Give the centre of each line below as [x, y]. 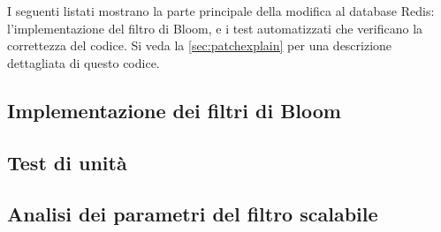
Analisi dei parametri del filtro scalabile [193, 214]
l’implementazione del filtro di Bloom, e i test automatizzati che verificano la [215, 28]
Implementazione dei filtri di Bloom [174, 110]
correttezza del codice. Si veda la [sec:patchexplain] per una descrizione [200, 45]
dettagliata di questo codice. [84, 62]
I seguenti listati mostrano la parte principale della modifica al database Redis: [221, 11]
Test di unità [67, 162]
